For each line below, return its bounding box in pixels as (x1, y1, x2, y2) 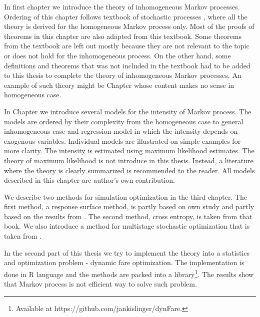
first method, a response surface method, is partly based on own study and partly (4, 201, 254, 212)
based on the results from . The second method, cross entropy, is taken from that (4, 211, 252, 221)
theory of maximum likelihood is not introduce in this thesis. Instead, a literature (4, 155, 253, 165)
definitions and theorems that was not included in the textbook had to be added (4, 60, 250, 70)
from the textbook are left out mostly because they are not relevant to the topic (4, 40, 249, 51)
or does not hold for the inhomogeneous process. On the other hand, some (4, 50, 231, 60)
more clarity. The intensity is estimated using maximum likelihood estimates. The (4, 145, 254, 156)
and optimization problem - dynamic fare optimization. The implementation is (4, 257, 244, 268)
